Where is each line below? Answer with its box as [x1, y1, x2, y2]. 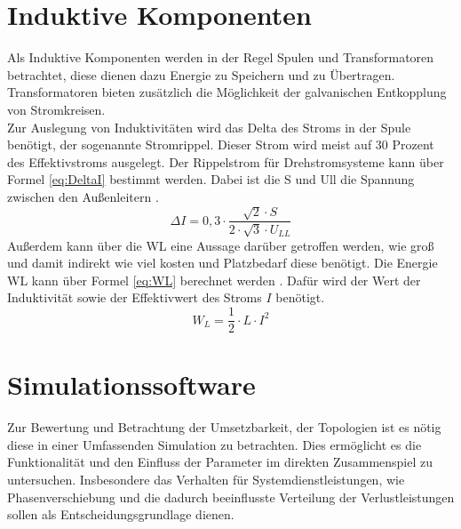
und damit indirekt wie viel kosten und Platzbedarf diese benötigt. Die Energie [7, 253, 438, 272]
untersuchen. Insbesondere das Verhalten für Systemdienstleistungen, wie [7, 470, 405, 489]
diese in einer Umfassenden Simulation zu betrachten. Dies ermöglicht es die [7, 435, 422, 453]
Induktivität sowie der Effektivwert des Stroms [7, 288, 262, 307]
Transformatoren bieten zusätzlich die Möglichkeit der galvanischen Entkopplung [7, 83, 447, 101]
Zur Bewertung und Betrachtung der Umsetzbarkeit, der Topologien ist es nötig [7, 418, 441, 437]
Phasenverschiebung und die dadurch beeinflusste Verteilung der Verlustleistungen [7, 487, 455, 506]
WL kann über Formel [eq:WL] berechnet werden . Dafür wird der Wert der [7, 270, 421, 289]
